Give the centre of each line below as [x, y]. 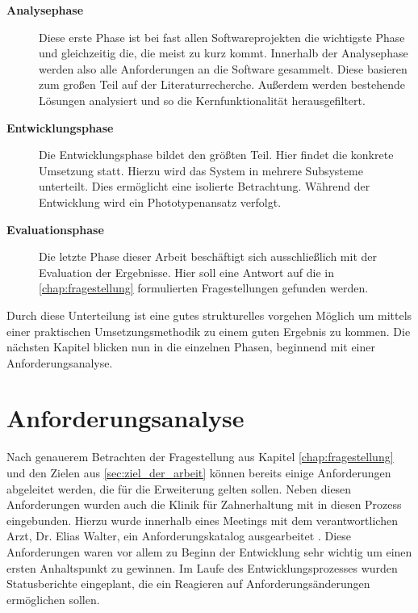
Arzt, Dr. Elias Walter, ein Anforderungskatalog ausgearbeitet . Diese [179, 536]
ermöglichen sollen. [53, 599]
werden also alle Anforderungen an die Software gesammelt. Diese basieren [223, 68]
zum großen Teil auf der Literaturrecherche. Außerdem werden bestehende [222, 84]
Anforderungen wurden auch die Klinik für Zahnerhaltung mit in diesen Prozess [204, 504]
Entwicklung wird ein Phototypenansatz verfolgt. [160, 202]
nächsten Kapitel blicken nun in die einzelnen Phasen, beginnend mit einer [191, 347]
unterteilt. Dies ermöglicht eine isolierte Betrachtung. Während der [205, 186]
